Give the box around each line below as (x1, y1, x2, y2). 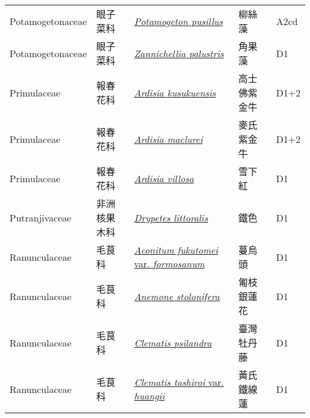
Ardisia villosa (134, 171, 194, 185)
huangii (134, 389, 165, 403)
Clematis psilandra (134, 335, 212, 350)
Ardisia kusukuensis (134, 85, 216, 99)
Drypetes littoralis (134, 210, 208, 224)
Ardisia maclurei (134, 132, 203, 146)
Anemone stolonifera (134, 289, 220, 303)
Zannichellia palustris (134, 46, 224, 60)
